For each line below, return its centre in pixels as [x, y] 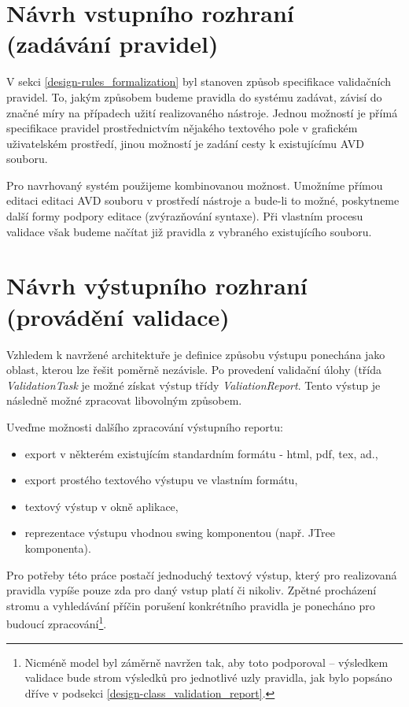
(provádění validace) [118, 316]
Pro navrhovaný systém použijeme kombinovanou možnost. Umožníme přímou [195, 185]
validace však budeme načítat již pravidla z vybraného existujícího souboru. [189, 231]
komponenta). [58, 548]
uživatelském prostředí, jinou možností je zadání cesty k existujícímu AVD [185, 143]
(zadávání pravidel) [112, 44]
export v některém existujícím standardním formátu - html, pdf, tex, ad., [201, 453]
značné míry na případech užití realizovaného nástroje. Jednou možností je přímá [202, 112]
